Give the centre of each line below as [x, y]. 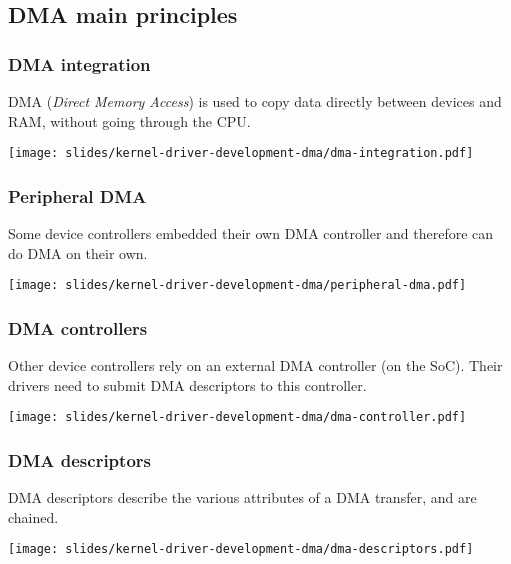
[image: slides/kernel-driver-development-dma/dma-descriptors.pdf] [241, 549]
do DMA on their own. [78, 252]
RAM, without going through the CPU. [129, 120]
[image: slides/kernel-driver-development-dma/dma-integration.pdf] [241, 153]
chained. [33, 516]
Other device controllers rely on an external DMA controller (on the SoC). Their [255, 365]
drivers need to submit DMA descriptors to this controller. [187, 384]
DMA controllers [78, 327]
